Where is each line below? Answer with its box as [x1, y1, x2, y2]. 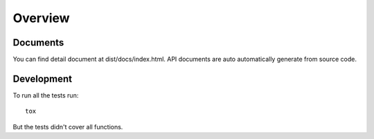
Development [12, 73, 73, 84]
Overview [12, 10, 70, 26]
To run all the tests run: [12, 91, 79, 100]
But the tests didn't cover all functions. [12, 122, 123, 131]
